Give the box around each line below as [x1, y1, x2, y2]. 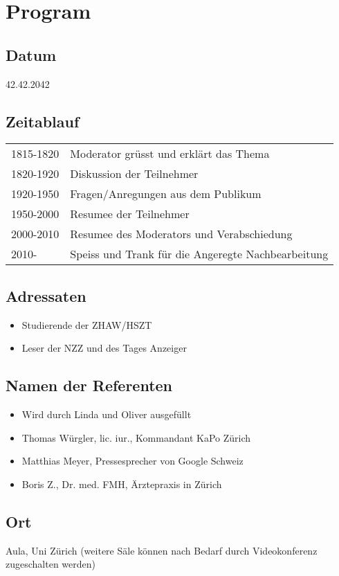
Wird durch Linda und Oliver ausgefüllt [21, 406, 192, 421]
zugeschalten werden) [6, 557, 95, 571]
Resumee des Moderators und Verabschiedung [70, 226, 293, 242]
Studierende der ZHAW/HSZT [21, 317, 152, 332]
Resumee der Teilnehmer [70, 206, 190, 222]
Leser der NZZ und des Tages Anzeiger [21, 341, 187, 355]
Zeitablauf [6, 110, 80, 132]
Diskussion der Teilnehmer [70, 165, 199, 182]
